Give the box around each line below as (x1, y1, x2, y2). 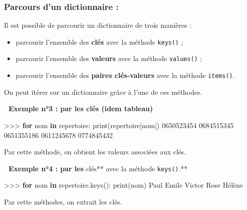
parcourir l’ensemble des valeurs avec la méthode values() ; (15, 53, 202, 64)
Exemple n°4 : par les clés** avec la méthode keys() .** (8, 163, 187, 173)
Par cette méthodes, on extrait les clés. (4, 197, 123, 207)
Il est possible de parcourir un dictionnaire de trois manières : (4, 20, 191, 30)
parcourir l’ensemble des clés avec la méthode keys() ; (15, 36, 184, 47)
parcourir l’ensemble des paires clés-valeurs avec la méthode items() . (15, 70, 235, 80)
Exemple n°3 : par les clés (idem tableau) (8, 103, 153, 114)
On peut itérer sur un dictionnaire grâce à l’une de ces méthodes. (4, 86, 202, 97)
